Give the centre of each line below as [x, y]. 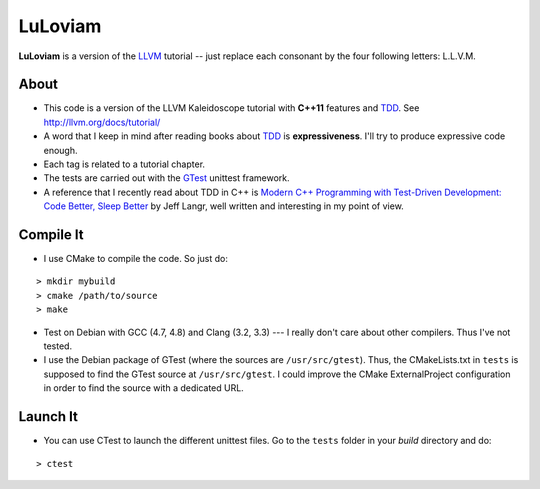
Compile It [51, 234]
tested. [58, 346]
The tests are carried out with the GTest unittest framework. [166, 178]
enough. [61, 150]
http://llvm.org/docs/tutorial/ [102, 122]
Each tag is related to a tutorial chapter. [124, 164]
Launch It [48, 416]
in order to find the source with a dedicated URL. [143, 388]
